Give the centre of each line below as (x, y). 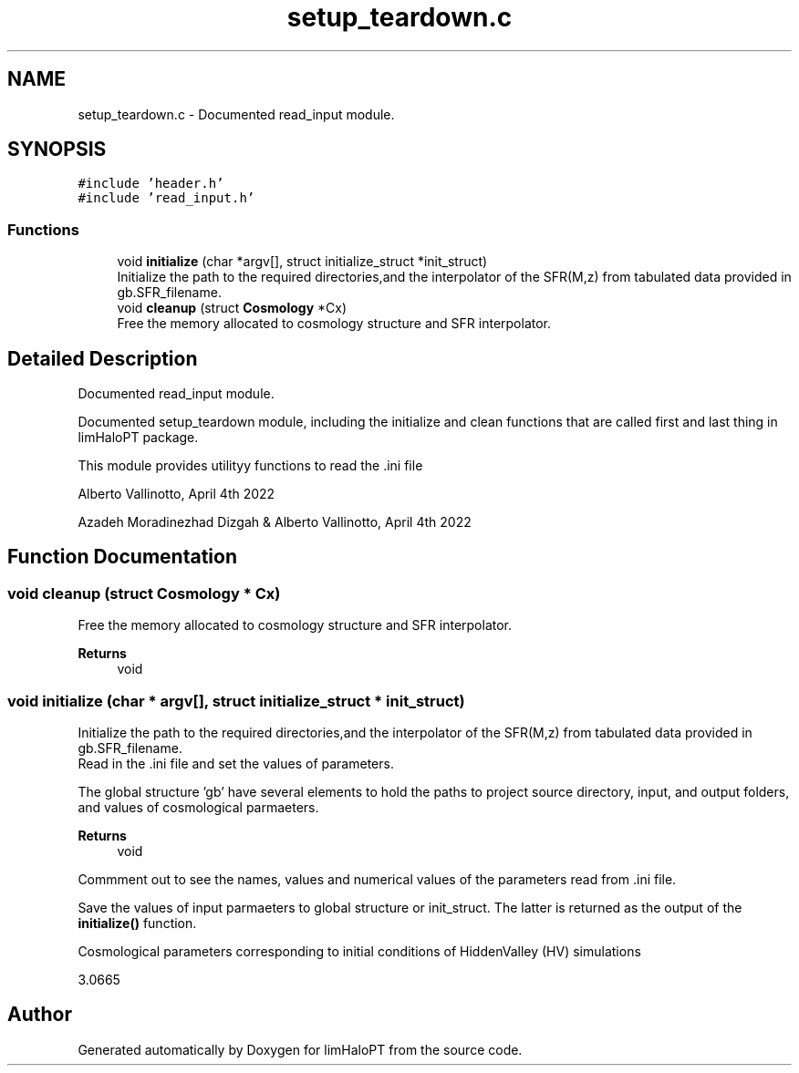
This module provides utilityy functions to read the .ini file (250, 466)
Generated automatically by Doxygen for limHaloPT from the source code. (300, 1049)
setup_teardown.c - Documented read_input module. (236, 114)
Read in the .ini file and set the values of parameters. (236, 763)
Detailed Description (103, 358)
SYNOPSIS (57, 150)
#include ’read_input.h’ (166, 198)
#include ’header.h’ (151, 184)
